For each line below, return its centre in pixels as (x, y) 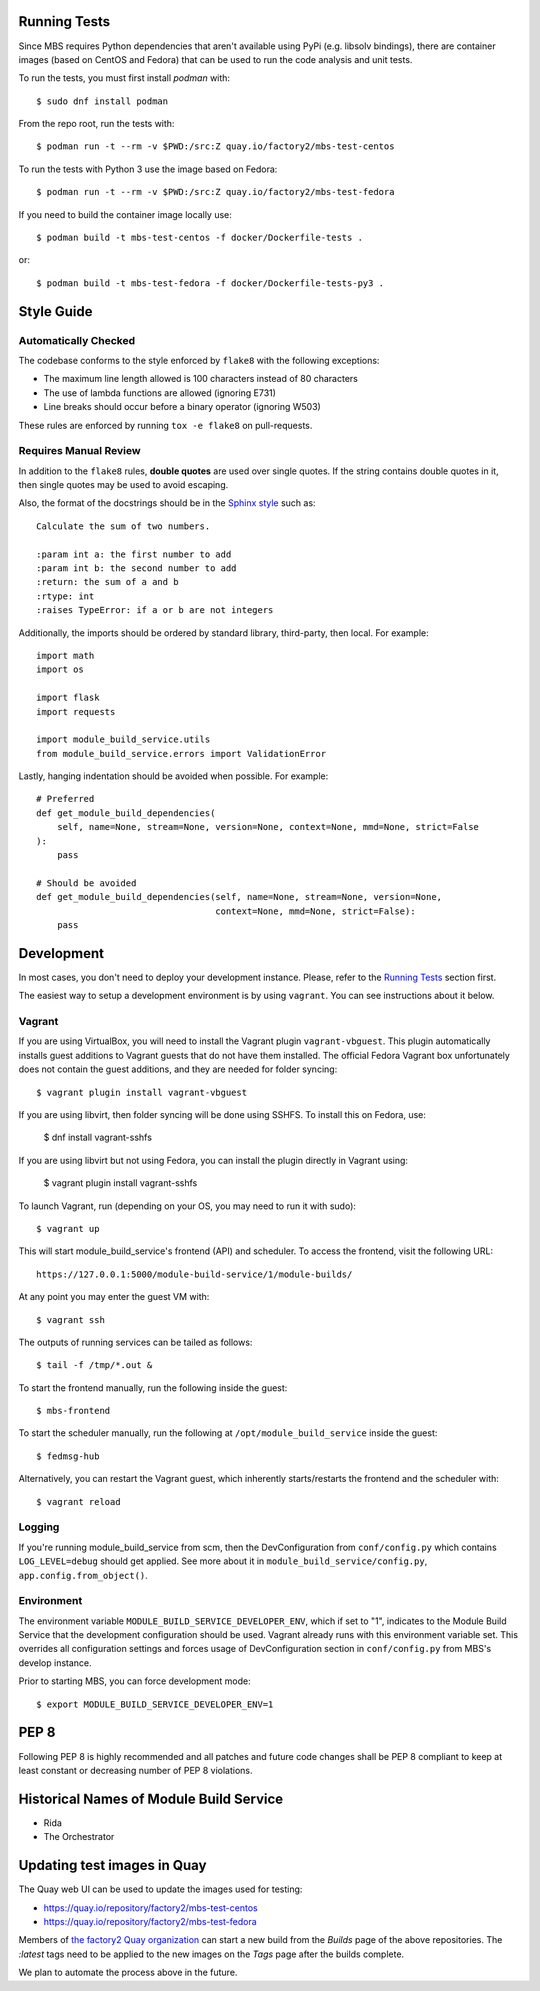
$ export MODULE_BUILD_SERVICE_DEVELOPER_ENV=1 (155, 1704)
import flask (68, 698)
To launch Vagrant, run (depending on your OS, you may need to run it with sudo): (187, 1206)
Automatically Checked (76, 340)
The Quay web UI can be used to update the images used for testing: (160, 1889)
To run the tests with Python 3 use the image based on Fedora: (148, 169)
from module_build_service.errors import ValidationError (181, 753)
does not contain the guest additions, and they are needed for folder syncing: (178, 1069)
